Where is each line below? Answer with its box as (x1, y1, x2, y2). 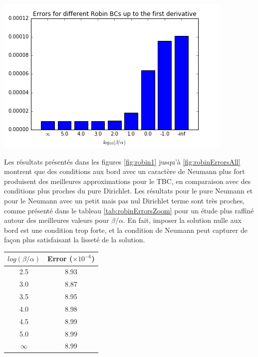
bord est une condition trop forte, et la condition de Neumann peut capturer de (4, 224, 248, 235)
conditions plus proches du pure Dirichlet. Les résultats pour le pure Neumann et (4, 185, 253, 196)
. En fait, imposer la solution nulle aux (123, 215, 242, 225)
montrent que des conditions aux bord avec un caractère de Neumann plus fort (4, 166, 245, 177)
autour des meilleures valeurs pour (4, 215, 109, 225)
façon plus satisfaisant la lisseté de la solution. (4, 234, 145, 245)
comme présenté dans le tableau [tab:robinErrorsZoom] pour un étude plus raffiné (4, 205, 254, 215)
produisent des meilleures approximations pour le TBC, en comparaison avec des (4, 176, 251, 186)
